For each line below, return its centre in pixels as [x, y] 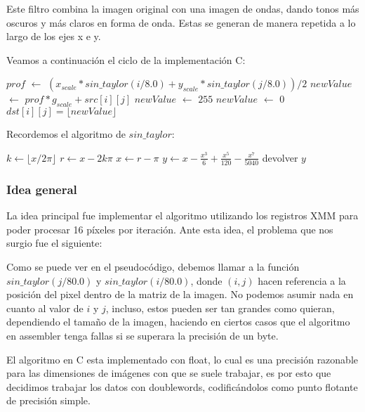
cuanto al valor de [45, 308]
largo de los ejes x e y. [54, 36]
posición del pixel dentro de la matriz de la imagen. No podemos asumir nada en [180, 294]
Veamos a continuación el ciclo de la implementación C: [126, 59]
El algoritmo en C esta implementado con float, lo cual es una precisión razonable [182, 359]
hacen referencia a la [302, 280]
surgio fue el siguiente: [54, 243]
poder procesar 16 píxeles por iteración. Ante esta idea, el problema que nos [170, 229]
